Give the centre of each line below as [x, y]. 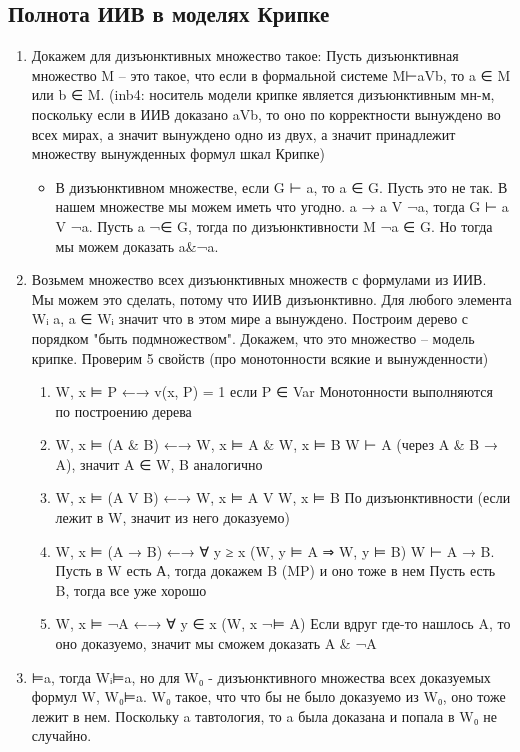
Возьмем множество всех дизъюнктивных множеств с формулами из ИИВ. [259, 279]
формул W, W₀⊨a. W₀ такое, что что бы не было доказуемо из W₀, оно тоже [268, 696]
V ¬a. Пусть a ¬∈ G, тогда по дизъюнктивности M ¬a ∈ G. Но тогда [274, 225]
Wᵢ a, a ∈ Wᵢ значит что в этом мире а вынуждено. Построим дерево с [250, 318]
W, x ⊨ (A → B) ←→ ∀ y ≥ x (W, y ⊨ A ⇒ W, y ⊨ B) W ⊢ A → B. [275, 550]
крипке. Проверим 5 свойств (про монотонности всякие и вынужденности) [260, 357]
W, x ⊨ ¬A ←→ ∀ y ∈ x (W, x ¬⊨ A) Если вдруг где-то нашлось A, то [283, 623]
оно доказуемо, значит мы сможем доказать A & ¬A [216, 643]
